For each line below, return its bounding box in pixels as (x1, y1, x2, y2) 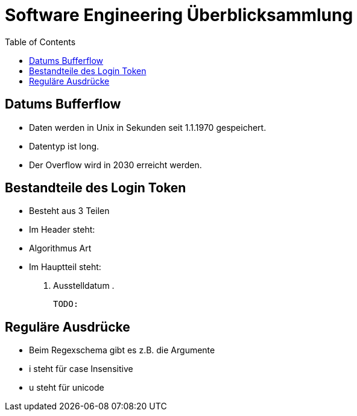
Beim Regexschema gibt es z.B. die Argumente (29, 345, 215, 356)
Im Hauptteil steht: (29, 262, 101, 273)
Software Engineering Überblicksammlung (5, 5, 353, 25)
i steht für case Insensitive (29, 364, 133, 374)
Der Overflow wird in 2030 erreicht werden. (29, 159, 202, 170)
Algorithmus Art (29, 243, 92, 254)
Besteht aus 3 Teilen (29, 206, 110, 216)
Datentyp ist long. (29, 140, 100, 151)
